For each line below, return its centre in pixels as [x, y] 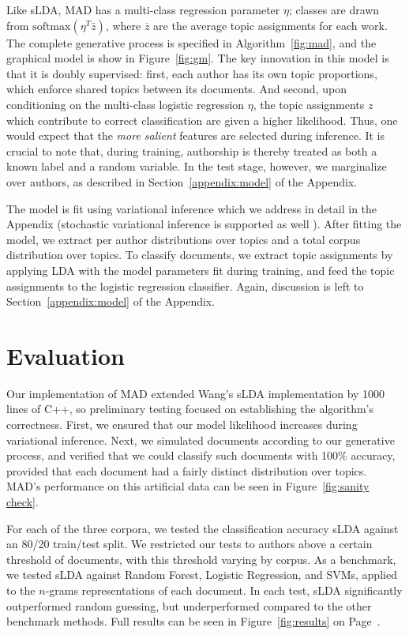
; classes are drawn [334, 9]
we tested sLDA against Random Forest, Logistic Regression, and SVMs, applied [202, 575]
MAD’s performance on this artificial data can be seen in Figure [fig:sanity [188, 486]
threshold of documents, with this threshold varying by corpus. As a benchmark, [201, 559]
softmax [52, 26]
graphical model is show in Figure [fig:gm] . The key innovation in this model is [198, 58]
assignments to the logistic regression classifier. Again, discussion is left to [185, 286]
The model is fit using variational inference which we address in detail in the [192, 208]
